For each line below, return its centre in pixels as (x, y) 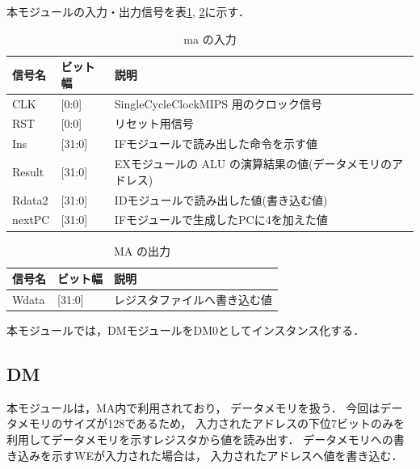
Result (28, 171)
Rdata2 (30, 199)
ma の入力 (210, 38)
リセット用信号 (154, 123)
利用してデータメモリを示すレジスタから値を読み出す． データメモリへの (200, 439)
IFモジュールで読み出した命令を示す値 (216, 144)
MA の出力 (142, 250)
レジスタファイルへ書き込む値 (193, 299)
